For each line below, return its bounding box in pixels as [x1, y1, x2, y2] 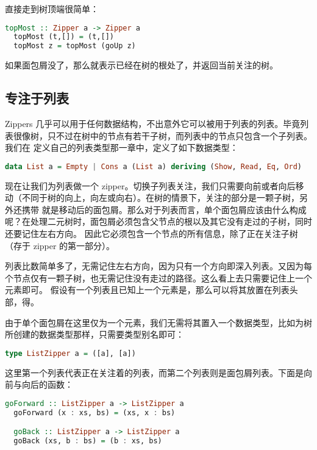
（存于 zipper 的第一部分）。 [5, 239, 115, 252]
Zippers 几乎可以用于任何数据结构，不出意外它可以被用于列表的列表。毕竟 [5, 117, 301, 130]
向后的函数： [21, 378, 73, 391]
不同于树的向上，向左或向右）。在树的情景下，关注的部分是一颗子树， [21, 191, 299, 204]
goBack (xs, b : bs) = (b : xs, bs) [13, 437, 162, 446]
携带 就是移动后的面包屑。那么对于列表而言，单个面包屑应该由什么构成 [21, 203, 307, 216]
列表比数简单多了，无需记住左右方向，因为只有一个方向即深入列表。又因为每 [5, 259, 312, 272]
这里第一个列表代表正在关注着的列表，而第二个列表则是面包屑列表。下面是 [5, 366, 304, 379]
